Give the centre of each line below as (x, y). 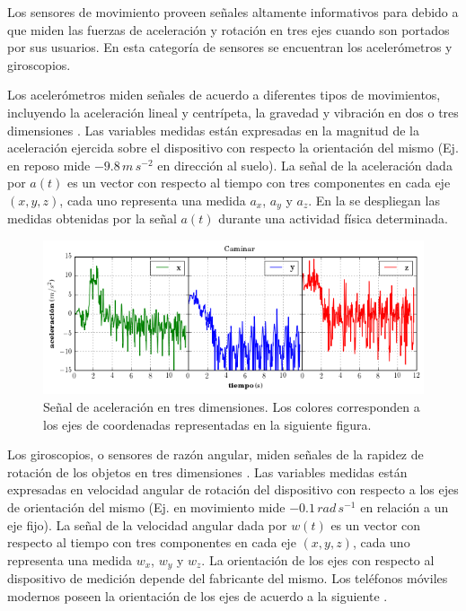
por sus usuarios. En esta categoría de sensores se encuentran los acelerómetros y (230, 47)
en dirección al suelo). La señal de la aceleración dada (305, 165)
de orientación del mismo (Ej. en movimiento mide (146, 506)
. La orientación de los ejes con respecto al (318, 559)
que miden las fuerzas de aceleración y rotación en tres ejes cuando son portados (229, 29)
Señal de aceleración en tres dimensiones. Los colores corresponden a (232, 406)
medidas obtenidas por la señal (92, 218)
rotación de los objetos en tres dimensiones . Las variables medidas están (207, 471)
